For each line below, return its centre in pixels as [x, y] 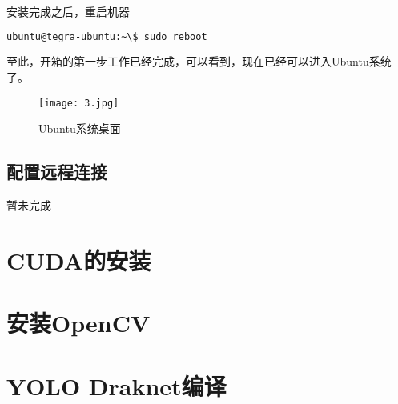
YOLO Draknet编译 [117, 385]
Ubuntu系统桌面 [80, 128]
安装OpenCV [78, 323]
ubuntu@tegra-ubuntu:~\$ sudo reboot [107, 36]
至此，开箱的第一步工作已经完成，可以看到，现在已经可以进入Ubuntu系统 [199, 61]
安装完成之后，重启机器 [68, 11]
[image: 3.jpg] [79, 103]
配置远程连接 [57, 172]
